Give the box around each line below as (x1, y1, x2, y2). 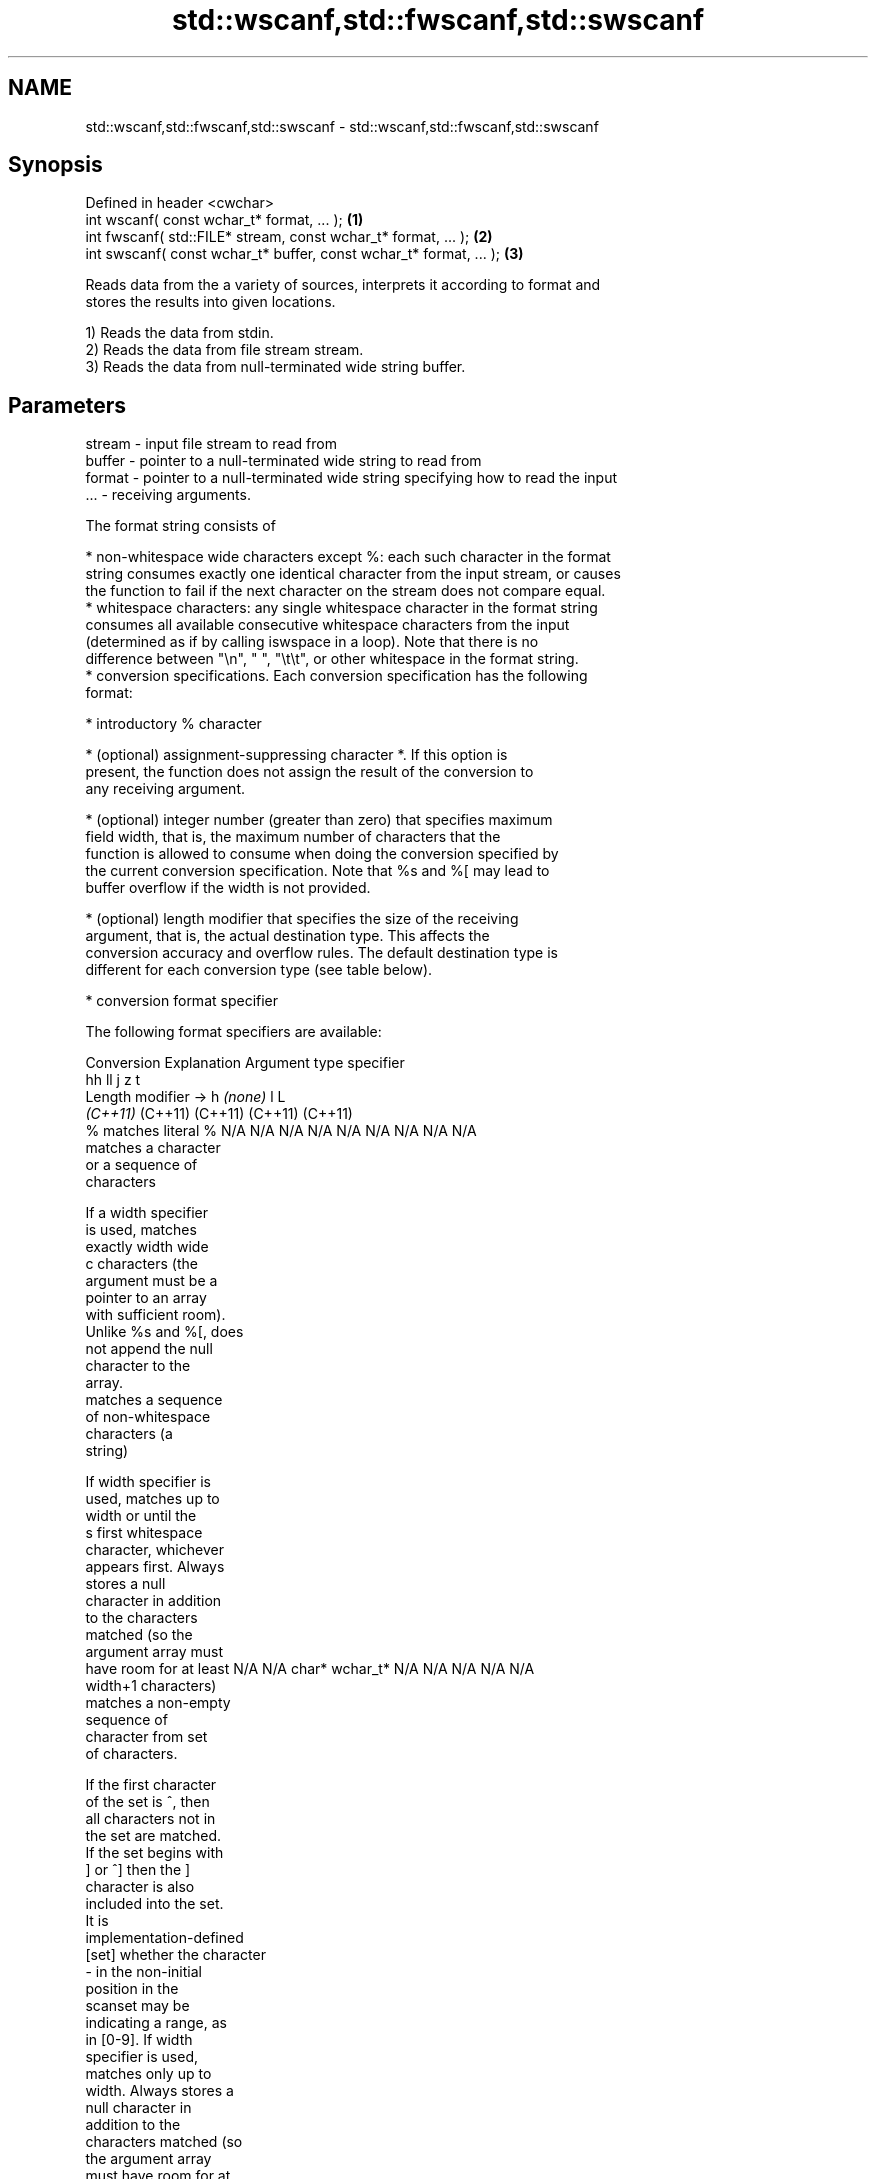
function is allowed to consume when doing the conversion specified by (85, 845, 559, 863)
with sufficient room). (85, 1306, 226, 1324)
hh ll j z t (85, 1071, 141, 1089)
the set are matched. (85, 1827, 222, 1845)
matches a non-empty (85, 1694, 231, 1712)
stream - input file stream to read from (85, 435, 337, 453)
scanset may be (85, 1997, 190, 2015)
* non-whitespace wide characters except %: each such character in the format (85, 548, 611, 566)
